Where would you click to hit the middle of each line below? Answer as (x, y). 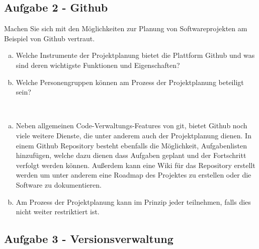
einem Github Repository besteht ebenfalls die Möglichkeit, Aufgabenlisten (131, 145)
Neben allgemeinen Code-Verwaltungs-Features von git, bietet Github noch (132, 126)
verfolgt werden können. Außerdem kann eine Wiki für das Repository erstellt (136, 165)
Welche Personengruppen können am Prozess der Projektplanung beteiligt (130, 82)
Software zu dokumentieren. (59, 184)
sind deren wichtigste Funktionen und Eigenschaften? (98, 65)
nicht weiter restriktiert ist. (58, 212)
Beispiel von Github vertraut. (50, 38)
